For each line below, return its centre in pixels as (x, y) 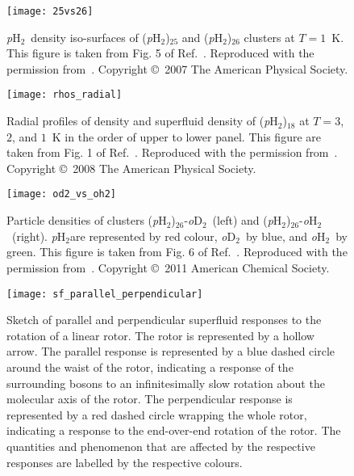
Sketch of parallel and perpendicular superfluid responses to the (164, 320)
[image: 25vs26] (50, 11)
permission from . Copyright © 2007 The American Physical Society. (177, 68)
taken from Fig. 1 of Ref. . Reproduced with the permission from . (172, 152)
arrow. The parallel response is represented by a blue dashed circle (171, 351)
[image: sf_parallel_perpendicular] (105, 294)
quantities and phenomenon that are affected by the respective (161, 446)
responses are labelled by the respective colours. (125, 462)
